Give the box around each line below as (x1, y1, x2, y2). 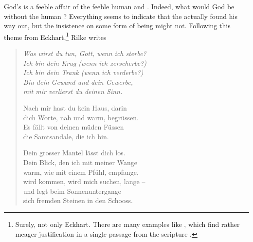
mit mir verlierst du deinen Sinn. (23, 86, 123, 96)
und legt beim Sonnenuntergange (23, 186, 121, 196)
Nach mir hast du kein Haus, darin (23, 103, 127, 112)
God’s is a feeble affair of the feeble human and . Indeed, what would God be (4, 1, 235, 11)
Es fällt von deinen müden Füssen (23, 122, 124, 132)
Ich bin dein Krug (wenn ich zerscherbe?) (23, 57, 147, 68)
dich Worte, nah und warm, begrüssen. (23, 112, 139, 122)
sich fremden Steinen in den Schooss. (23, 195, 133, 205)
